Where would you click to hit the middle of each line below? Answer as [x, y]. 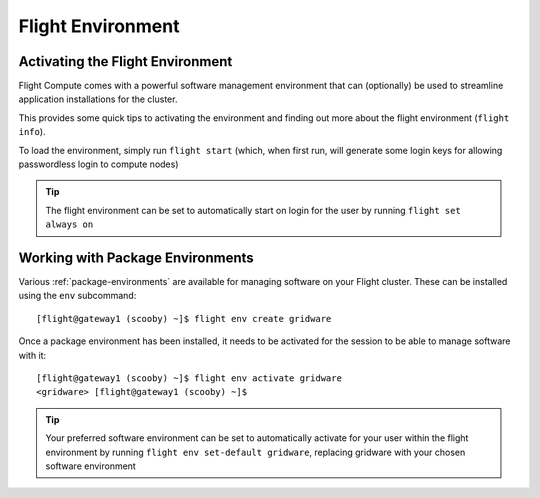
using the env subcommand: [77, 296]
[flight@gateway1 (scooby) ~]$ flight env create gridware [184, 318]
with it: [32, 355]
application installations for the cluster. [98, 99]
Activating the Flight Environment [125, 61]
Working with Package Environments [136, 258]
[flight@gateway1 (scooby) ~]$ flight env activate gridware [189, 378]
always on [69, 224]
